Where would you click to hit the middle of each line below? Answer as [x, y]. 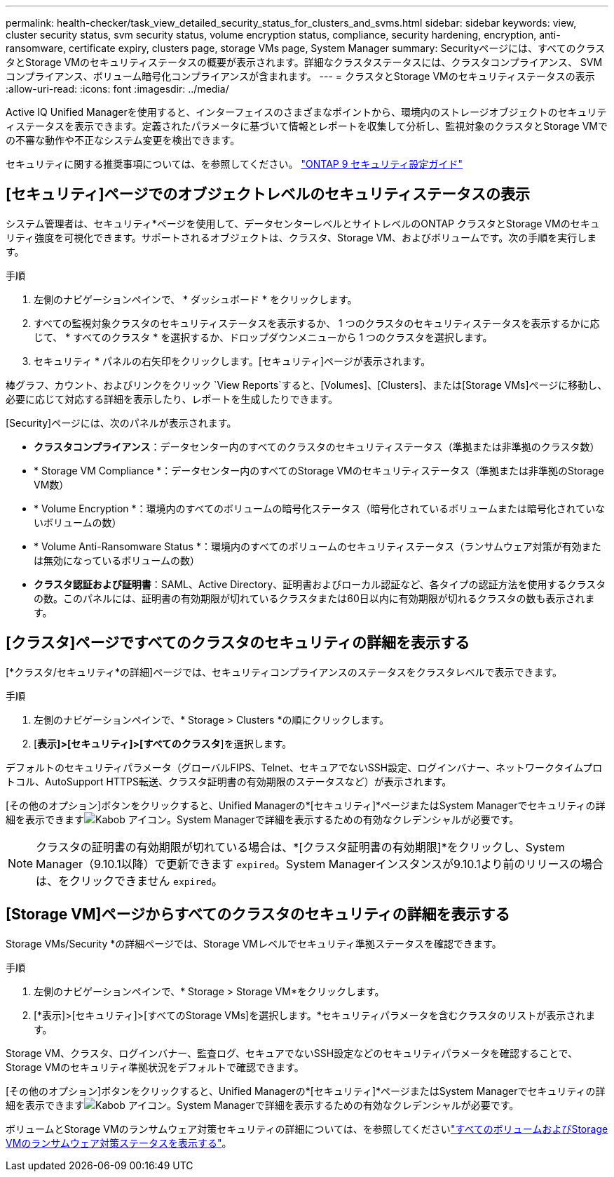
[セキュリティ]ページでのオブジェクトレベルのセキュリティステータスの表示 [268, 194]
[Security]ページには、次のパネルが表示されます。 [121, 423]
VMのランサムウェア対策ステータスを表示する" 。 [119, 1143]
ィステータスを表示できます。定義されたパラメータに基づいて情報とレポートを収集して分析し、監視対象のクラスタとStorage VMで [307, 126]
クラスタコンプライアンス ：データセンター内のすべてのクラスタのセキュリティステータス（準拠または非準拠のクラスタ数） [317, 446]
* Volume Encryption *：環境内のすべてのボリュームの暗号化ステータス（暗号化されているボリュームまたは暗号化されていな [320, 508]
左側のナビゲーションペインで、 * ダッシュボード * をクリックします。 [196, 299]
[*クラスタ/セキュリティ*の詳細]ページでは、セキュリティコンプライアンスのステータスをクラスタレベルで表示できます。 [284, 672]
